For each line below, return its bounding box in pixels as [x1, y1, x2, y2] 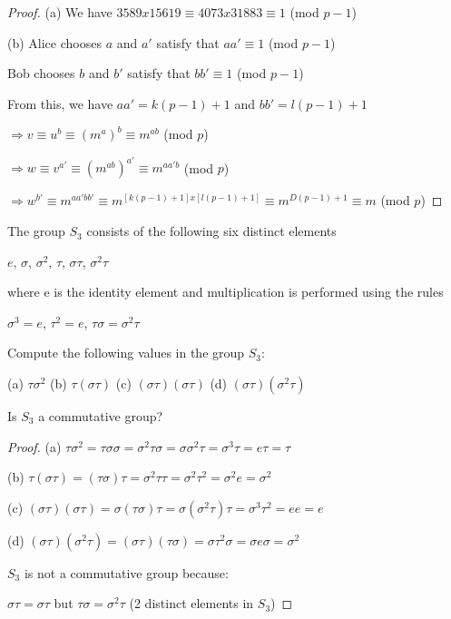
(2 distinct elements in [129, 594, 254, 613]
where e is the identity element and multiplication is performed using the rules [7, 282, 444, 301]
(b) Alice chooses [7, 33, 102, 52]
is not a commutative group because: [24, 563, 229, 582]
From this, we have [7, 93, 113, 113]
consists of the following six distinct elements [86, 221, 337, 241]
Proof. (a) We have [7, 3, 113, 21]
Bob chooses [7, 64, 75, 83]
